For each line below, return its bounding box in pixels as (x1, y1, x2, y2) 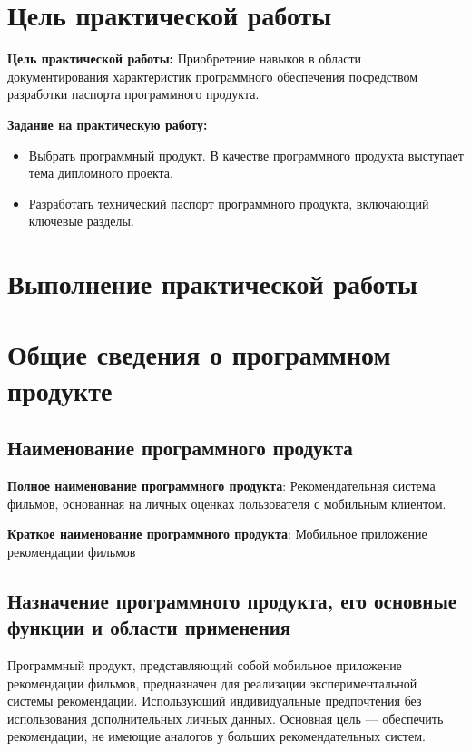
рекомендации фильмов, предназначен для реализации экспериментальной (7, 673, 417, 692)
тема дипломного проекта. (28, 163, 173, 182)
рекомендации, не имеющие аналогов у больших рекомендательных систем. (7, 727, 426, 746)
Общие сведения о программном (7, 336, 391, 373)
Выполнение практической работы (7, 265, 417, 302)
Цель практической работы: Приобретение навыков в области (7, 49, 362, 68)
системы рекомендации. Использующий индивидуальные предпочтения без (7, 691, 422, 710)
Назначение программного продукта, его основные (7, 586, 457, 614)
